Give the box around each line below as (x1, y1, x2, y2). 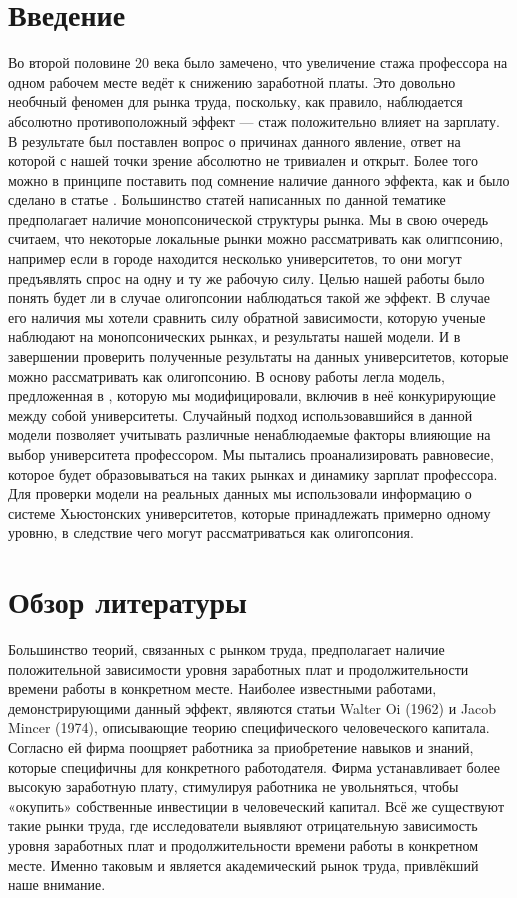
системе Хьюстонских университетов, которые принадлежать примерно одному (8, 502, 491, 523)
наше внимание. (8, 874, 106, 895)
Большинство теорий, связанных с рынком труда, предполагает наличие (8, 639, 445, 660)
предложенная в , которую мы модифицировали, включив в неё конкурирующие (8, 385, 496, 406)
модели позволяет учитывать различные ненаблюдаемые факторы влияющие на (8, 424, 491, 445)
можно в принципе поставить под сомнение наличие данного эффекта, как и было (8, 169, 510, 190)
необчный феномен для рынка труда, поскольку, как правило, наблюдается (8, 91, 463, 112)
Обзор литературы (8, 581, 247, 622)
